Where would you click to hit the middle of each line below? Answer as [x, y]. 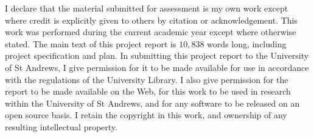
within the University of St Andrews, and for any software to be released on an [152, 103]
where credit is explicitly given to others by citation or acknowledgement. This [152, 20]
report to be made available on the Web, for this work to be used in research [148, 91]
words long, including [247, 43]
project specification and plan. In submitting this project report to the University [157, 55]
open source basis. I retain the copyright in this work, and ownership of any [146, 115]
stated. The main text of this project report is [91, 43]
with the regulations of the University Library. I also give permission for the [147, 79]
